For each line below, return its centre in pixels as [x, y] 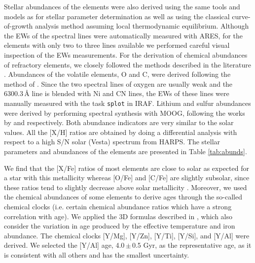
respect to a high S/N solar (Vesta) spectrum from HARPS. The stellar [112, 142]
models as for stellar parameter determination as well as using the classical [117, 16]
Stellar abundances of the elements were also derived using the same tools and [122, 6]
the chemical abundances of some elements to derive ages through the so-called [123, 197]
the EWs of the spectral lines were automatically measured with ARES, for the [124, 35]
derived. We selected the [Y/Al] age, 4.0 [64, 245]
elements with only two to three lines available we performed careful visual [117, 45]
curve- [241, 16]
